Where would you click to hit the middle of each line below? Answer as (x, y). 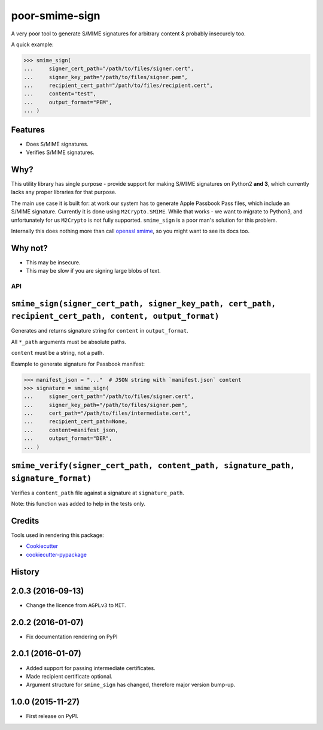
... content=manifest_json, (71, 430)
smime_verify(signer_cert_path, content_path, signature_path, (153, 466)
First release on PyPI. (52, 716)
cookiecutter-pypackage (56, 554)
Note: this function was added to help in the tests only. (78, 504)
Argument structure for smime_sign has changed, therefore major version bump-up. (131, 685)
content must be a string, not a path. (57, 353)
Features (28, 130)
